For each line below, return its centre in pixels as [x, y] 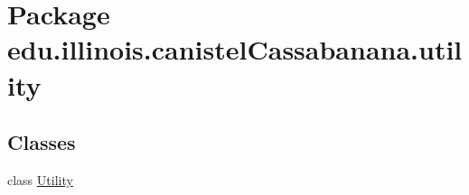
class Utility [40, 179]
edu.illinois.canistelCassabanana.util [235, 49]
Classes [42, 142]
